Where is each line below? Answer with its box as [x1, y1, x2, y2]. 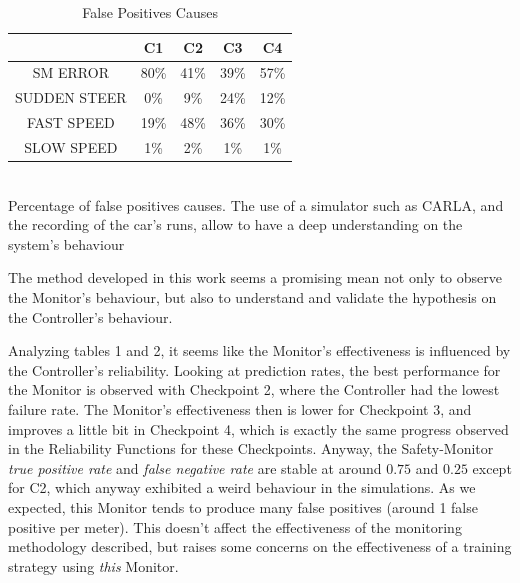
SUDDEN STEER [15, 87, 127, 108]
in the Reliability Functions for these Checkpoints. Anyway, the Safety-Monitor [8, 438, 494, 459]
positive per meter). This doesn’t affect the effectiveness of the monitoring [8, 516, 462, 537]
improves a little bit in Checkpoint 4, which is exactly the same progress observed [8, 418, 509, 439]
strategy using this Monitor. [8, 555, 179, 576]
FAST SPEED [26, 112, 115, 133]
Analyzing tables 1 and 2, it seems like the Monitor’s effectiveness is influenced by [8, 340, 511, 361]
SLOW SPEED [24, 136, 118, 157]
